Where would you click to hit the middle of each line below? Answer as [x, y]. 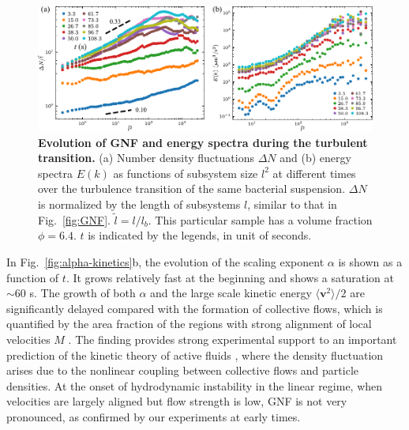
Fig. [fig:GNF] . [74, 219]
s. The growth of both [83, 293]
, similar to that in [292, 204]
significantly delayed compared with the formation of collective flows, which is [195, 308]
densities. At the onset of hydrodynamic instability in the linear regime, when [195, 385]
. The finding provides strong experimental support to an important [233, 339]
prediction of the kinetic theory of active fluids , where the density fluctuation [195, 355]
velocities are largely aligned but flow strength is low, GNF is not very [177, 401]
